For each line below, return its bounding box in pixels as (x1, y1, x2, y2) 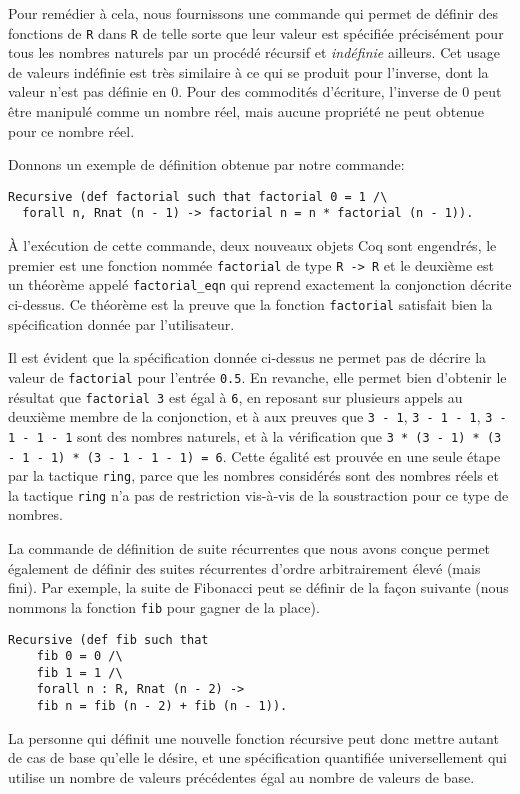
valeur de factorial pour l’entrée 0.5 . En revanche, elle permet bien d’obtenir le (8, 366, 507, 387)
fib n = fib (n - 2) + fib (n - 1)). (36, 699, 288, 714)
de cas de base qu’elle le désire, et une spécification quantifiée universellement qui (8, 747, 507, 768)
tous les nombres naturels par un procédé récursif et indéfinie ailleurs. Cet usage (8, 42, 501, 63)
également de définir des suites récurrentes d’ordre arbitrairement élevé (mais (8, 557, 481, 578)
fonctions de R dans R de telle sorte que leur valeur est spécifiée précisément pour (8, 22, 504, 43)
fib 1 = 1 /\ (36, 665, 123, 680)
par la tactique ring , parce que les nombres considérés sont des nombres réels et (8, 465, 500, 486)
